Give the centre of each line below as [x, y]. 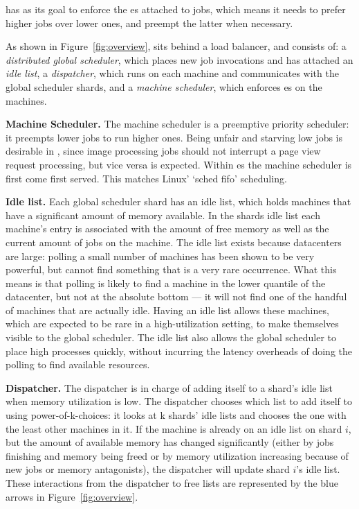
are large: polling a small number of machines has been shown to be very [160, 256]
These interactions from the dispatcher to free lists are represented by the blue [172, 483]
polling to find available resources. [78, 364]
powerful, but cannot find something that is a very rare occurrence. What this [171, 269]
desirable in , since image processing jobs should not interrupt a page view [163, 151]
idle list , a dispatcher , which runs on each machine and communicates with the [172, 73]
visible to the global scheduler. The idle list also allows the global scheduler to [171, 337]
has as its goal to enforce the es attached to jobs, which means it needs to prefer [176, 9]
